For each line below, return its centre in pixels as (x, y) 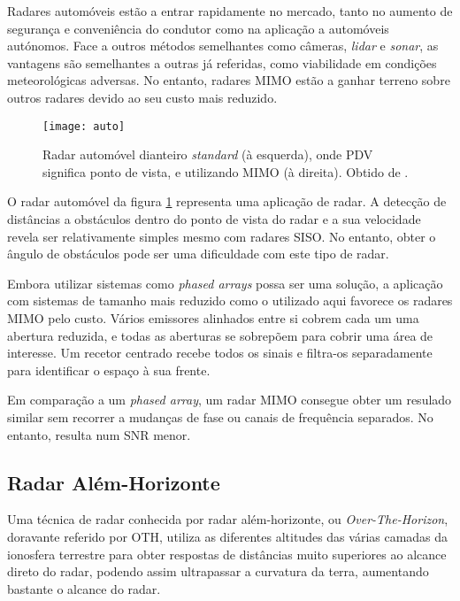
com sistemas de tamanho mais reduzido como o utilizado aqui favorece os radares (230, 300)
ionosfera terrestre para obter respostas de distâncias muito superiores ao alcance (227, 554)
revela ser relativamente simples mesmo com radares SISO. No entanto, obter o (222, 236)
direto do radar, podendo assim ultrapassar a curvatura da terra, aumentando (218, 571)
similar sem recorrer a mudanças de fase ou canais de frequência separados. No (220, 416)
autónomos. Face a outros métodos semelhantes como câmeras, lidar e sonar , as (223, 46)
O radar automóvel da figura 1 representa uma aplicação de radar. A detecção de (227, 201)
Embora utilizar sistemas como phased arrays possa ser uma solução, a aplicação (225, 283)
